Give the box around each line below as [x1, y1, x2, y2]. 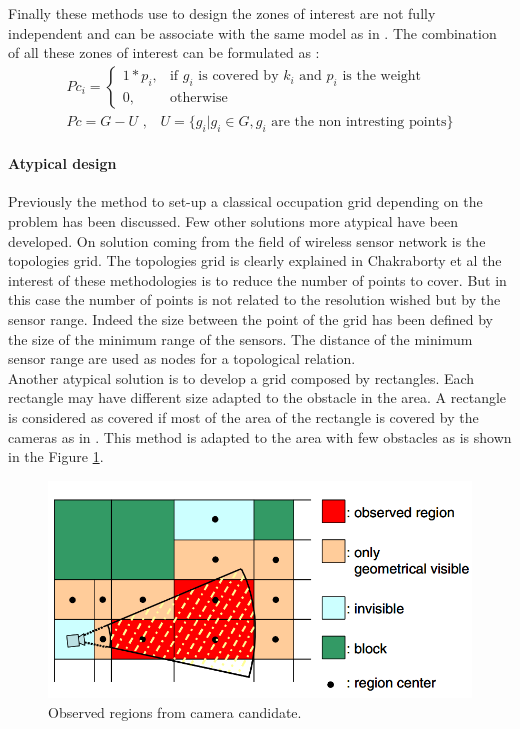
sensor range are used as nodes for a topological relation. [8, 348, 356, 369]
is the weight [342, 69, 422, 84]
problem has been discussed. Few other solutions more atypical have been [8, 211, 458, 232]
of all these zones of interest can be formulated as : [8, 42, 320, 63]
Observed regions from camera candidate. [48, 701, 302, 722]
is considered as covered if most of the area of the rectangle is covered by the [8, 406, 479, 427]
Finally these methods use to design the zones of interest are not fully [8, 3, 436, 23]
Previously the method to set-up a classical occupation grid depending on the [8, 191, 483, 212]
